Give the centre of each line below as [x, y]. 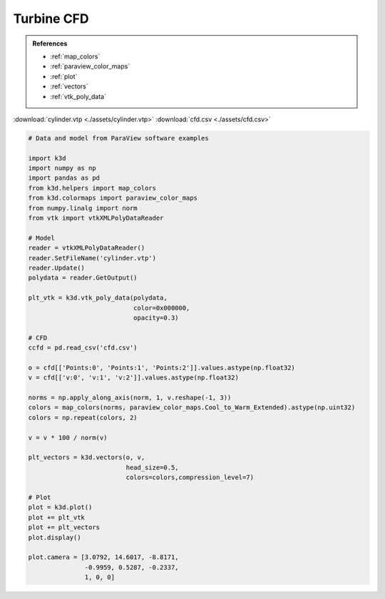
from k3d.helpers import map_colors [92, 188]
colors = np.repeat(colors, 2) [83, 418]
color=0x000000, [161, 308]
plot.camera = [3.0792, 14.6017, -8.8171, [103, 557]
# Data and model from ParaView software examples [119, 138]
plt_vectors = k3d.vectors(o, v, [87, 457]
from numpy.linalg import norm [83, 208]
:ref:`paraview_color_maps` [90, 66]
